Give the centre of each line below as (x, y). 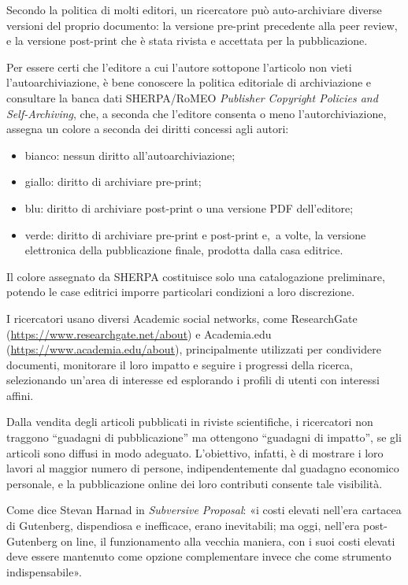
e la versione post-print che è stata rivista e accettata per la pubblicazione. (187, 41)
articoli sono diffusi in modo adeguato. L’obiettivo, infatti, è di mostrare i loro (195, 452)
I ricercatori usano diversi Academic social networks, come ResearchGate (182, 318)
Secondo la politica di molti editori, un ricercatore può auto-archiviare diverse (194, 9)
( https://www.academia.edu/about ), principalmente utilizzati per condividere (194, 349)
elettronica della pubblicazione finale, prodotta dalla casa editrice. (184, 250)
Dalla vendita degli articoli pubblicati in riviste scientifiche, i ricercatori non (190, 422)
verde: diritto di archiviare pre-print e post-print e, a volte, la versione (195, 234)
